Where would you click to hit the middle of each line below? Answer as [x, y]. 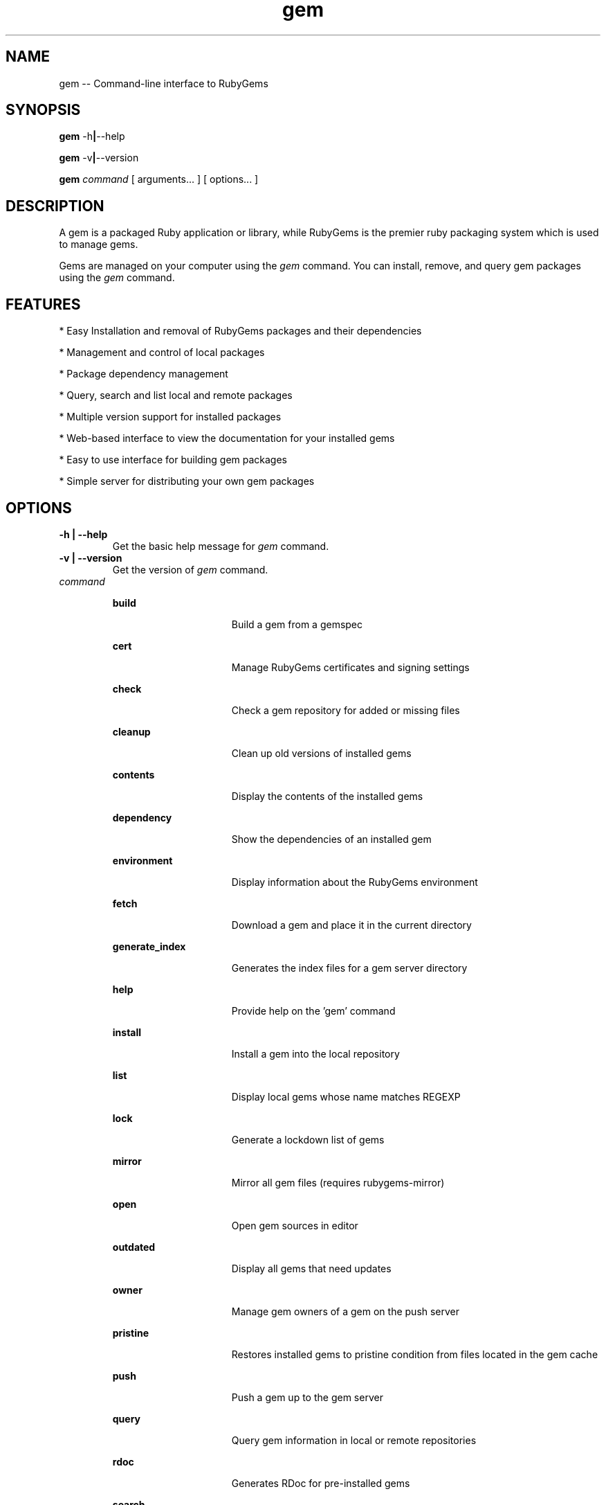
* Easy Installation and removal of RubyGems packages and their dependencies [240, 331]
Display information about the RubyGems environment [355, 882]
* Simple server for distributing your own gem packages [187, 481]
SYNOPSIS [43, 110]
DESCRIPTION [55, 206]
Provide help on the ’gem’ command [313, 1010]
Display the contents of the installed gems [327, 796]
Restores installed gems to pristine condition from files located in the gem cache [415, 1354]
